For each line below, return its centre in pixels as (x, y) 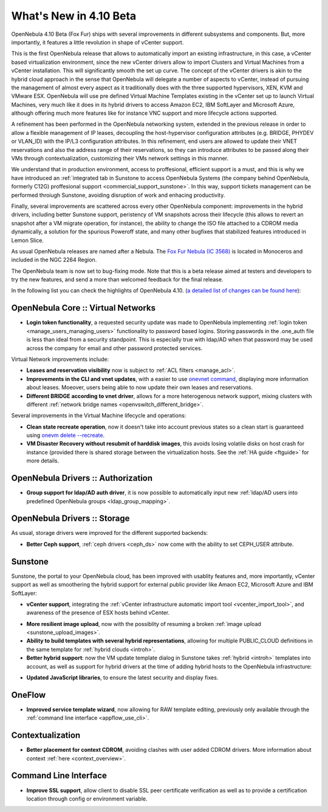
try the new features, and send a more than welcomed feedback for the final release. (117, 280)
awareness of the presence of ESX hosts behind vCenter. (98, 613)
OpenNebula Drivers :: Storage (70, 519)
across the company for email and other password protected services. (114, 348)
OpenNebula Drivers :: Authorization (82, 478)
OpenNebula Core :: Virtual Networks (84, 308)
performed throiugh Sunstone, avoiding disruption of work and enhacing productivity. (118, 195)
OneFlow (29, 695)
